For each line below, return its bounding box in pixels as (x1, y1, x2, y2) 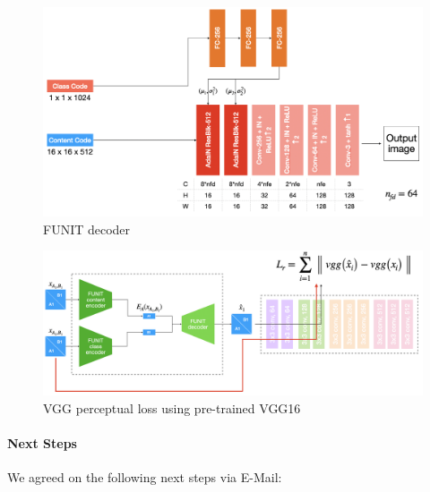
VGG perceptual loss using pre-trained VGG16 (43, 399, 301, 418)
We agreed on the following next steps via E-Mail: (7, 468, 282, 487)
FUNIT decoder (43, 219, 131, 238)
